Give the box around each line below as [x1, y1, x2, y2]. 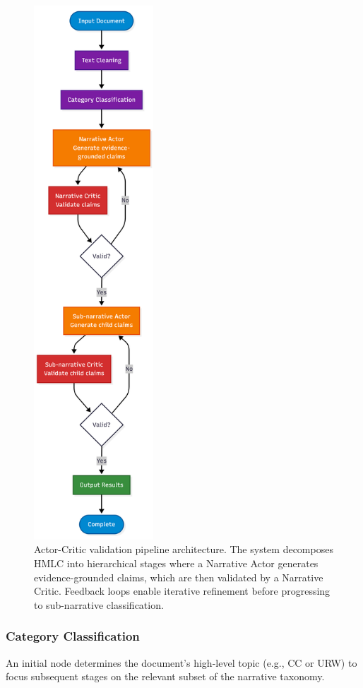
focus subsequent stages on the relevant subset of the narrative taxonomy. [6, 669, 325, 684]
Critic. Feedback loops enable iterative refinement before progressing [34, 583, 331, 598]
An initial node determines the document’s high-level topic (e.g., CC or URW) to [6, 655, 357, 670]
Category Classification [6, 627, 140, 645]
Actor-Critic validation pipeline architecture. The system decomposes [34, 542, 333, 557]
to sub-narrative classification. [34, 597, 164, 612]
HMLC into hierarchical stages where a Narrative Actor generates [34, 556, 319, 571]
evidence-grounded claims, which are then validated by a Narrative [34, 569, 323, 584]
